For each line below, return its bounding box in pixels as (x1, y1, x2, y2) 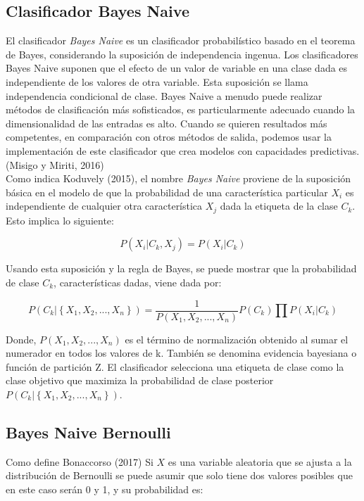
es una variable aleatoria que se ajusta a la (168, 454, 352, 469)
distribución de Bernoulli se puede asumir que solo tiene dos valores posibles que (6, 468, 353, 483)
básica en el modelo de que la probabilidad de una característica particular (6, 184, 328, 199)
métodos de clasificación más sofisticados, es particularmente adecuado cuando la (6, 102, 356, 117)
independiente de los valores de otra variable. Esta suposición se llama (6, 74, 308, 89)
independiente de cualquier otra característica (6, 198, 203, 213)
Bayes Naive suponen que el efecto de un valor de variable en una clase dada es (6, 61, 348, 75)
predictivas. (310, 143, 360, 158)
